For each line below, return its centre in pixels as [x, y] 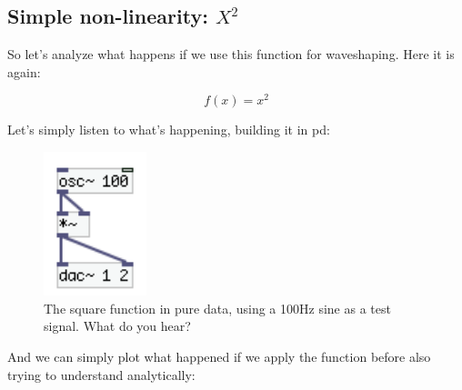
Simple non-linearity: [108, 16]
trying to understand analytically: [101, 374]
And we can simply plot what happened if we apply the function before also [219, 356]
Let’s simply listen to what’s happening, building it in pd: [169, 130]
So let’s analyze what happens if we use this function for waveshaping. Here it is [231, 54]
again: [24, 71]
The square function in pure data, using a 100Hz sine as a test [217, 308]
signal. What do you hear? [117, 326]
